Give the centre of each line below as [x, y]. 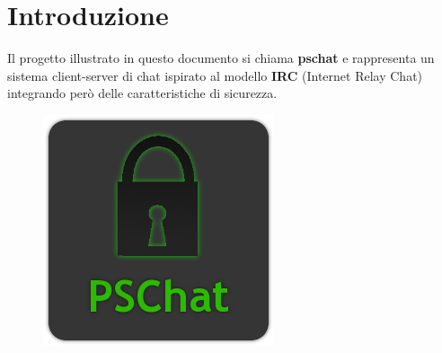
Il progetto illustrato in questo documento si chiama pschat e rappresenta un [221, 58]
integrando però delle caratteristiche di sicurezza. [142, 93]
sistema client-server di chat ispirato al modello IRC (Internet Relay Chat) [215, 75]
